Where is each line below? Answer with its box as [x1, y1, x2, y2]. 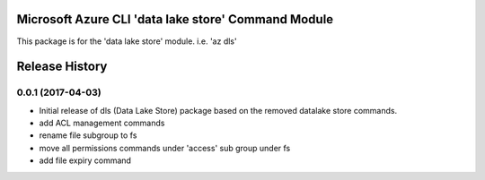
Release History [16, 59, 108, 74]
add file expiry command [39, 155, 132, 166]
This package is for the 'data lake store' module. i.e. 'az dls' [16, 36, 237, 47]
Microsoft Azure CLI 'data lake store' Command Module [16, 12, 334, 27]
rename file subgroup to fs [39, 130, 137, 141]
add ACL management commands [39, 117, 165, 129]
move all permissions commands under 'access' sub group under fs [39, 142, 291, 153]
